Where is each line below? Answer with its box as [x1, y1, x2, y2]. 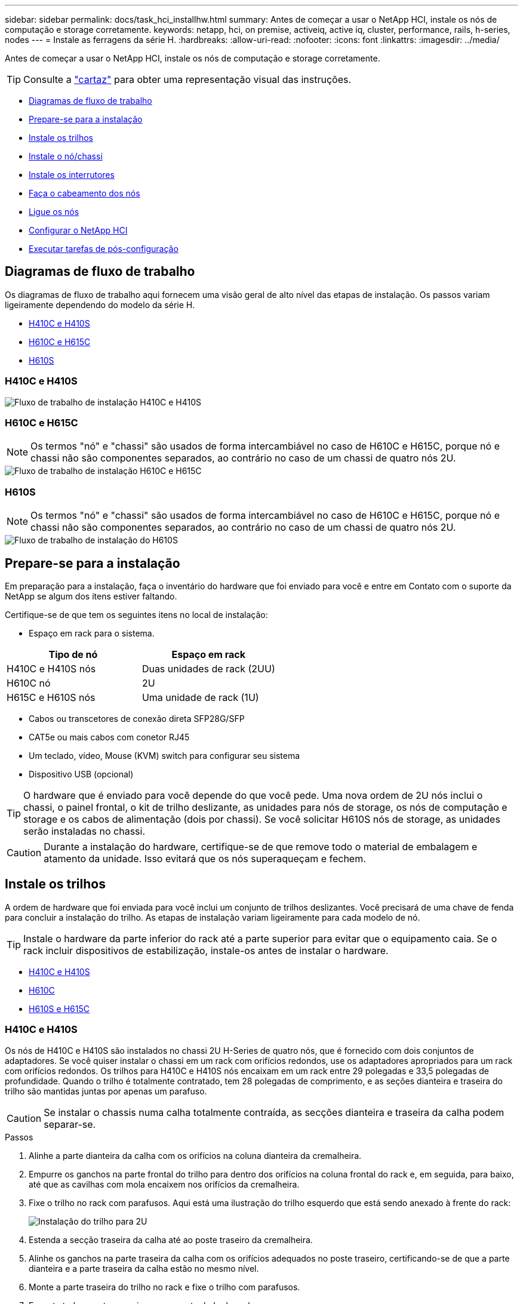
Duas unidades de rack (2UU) [141, 662, 275, 675]
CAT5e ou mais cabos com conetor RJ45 [29, 731, 190, 742]
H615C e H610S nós [7, 691, 96, 703]
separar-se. [44, 1118, 96, 1130]
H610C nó [7, 676, 51, 689]
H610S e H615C [29, 1003, 90, 1014]
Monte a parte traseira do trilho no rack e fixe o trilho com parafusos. [29, 1281, 300, 1292]
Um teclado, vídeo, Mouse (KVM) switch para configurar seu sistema [29, 750, 300, 761]
